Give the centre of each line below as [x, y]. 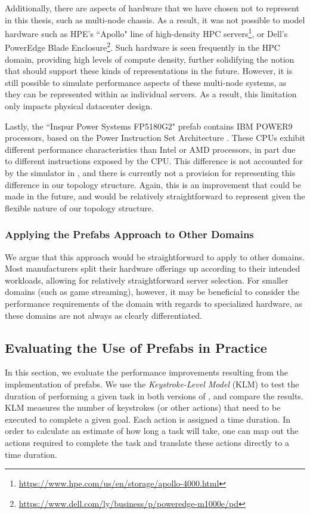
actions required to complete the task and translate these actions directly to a [147, 442]
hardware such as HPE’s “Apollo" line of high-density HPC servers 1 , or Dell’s [146, 33]
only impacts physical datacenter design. [79, 106]
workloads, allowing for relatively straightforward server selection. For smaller [147, 280]
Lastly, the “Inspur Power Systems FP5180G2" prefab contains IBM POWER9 [149, 126]
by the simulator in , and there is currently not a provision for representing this [150, 173]
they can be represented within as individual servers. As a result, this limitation [151, 94]
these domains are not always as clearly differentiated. [103, 315]
